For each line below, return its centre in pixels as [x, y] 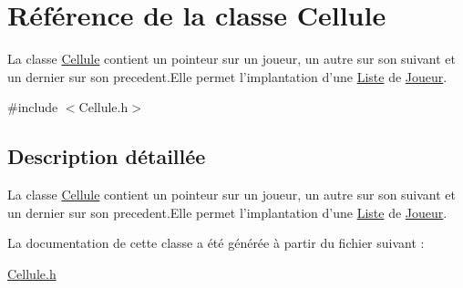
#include [33, 107]
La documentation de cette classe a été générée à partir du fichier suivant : [216, 243]
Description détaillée [107, 156]
